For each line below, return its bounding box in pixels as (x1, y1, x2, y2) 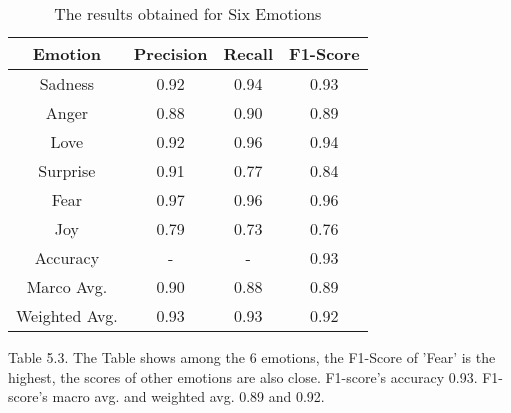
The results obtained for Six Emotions (54, 2, 322, 25)
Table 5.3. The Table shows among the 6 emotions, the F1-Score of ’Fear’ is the (8, 347, 496, 367)
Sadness (39, 72, 95, 95)
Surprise (38, 159, 96, 182)
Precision (133, 42, 208, 65)
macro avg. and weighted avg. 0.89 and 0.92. (52, 386, 325, 407)
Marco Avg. (26, 275, 108, 298)
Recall (223, 42, 274, 65)
